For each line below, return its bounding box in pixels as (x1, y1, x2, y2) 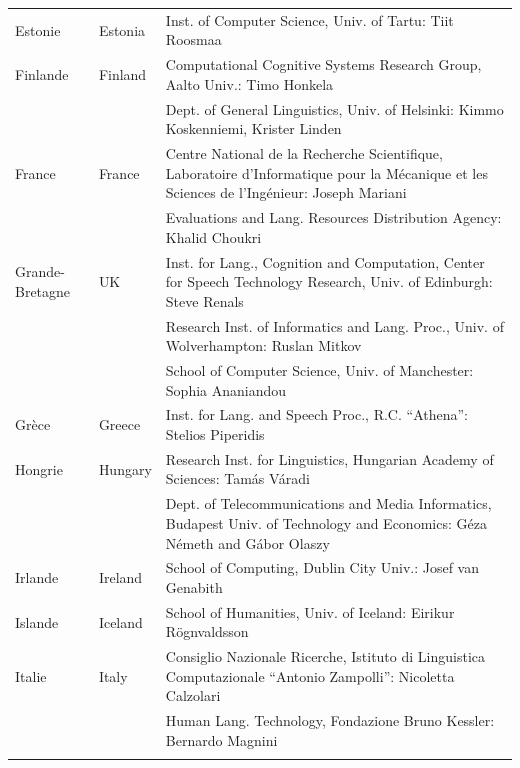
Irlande (15, 567, 59, 588)
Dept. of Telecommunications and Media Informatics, (165, 493, 492, 514)
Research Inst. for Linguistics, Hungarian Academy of (165, 448, 494, 469)
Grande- (15, 261, 65, 282)
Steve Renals (165, 290, 244, 311)
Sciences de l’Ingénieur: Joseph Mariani (165, 182, 407, 203)
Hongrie (15, 458, 63, 479)
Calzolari (165, 685, 221, 706)
